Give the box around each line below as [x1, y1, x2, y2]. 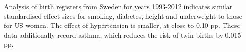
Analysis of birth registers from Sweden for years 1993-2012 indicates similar [4, 1, 233, 11]
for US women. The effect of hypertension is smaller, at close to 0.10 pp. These [4, 20, 240, 30]
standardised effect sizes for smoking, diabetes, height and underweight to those [4, 11, 242, 21]
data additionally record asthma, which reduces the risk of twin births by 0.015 [4, 29, 241, 39]
